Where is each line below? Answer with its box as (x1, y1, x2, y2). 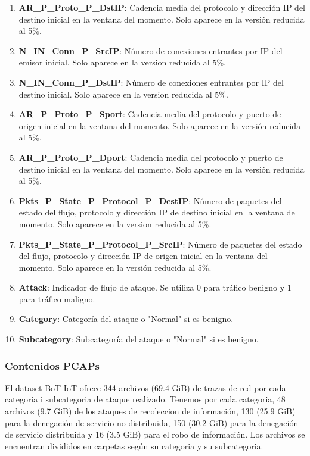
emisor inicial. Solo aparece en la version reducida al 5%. (18, 56, 226, 68)
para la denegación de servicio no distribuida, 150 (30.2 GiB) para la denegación (5, 416, 299, 429)
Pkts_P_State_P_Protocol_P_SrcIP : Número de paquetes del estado (18, 238, 302, 250)
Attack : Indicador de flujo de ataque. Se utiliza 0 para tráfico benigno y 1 (18, 281, 292, 293)
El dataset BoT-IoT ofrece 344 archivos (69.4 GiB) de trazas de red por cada (5, 381, 286, 393)
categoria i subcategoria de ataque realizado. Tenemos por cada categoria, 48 (5, 393, 286, 405)
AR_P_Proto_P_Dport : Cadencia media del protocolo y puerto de (18, 151, 283, 163)
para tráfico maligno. (18, 292, 95, 305)
